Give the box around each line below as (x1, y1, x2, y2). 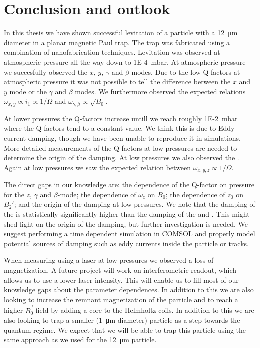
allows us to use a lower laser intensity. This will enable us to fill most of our (4, 274, 239, 285)
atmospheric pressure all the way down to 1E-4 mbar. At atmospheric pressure (4, 56, 246, 67)
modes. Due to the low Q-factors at (131, 66, 240, 77)
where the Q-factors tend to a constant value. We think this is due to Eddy (4, 123, 235, 133)
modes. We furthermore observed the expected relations (75, 86, 246, 96)
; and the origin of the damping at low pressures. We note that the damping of (14, 199, 255, 209)
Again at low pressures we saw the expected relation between (4, 162, 191, 172)
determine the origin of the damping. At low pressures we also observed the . (4, 152, 239, 163)
